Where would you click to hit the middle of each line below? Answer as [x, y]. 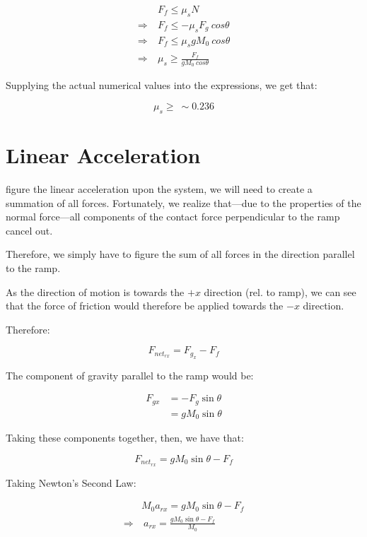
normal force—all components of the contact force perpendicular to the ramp [173, 217]
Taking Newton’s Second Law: [71, 482]
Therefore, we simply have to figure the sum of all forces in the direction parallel [180, 254]
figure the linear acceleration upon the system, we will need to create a [159, 188]
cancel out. [29, 230]
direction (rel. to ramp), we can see [280, 291]
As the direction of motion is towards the [95, 291]
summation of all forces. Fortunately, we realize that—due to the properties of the [183, 202]
